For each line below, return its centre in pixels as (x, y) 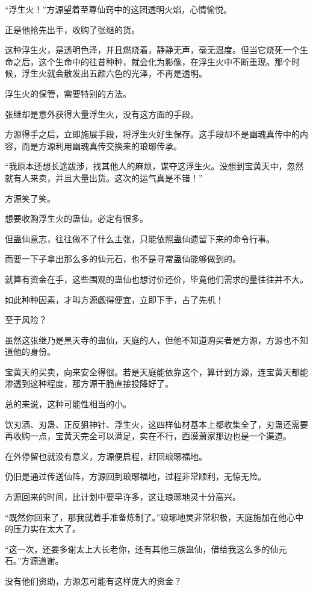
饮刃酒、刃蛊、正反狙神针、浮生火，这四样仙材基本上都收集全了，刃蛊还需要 (156, 424)
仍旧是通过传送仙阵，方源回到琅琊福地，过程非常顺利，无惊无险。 (135, 476)
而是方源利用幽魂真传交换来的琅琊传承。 (101, 145)
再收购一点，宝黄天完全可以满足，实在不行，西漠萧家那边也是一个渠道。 (148, 436)
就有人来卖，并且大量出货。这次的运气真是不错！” (104, 177)
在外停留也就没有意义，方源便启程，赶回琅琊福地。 (106, 456)
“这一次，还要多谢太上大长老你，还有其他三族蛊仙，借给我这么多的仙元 (146, 549)
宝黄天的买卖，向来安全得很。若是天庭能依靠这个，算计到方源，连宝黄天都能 (156, 371)
